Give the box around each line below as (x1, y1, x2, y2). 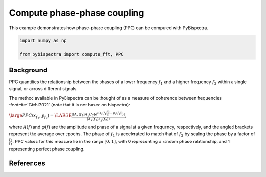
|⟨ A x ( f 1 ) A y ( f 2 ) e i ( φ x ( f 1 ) (71, 111, 108, 118)
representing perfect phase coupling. (9, 146, 85, 152)
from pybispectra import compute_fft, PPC (19, 52, 124, 57)
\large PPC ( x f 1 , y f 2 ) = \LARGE (9, 113, 72, 120)
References (9, 159, 45, 168)
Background (9, 66, 48, 74)
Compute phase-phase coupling (9, 7, 144, 18)
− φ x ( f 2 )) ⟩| (110, 111, 125, 117)
